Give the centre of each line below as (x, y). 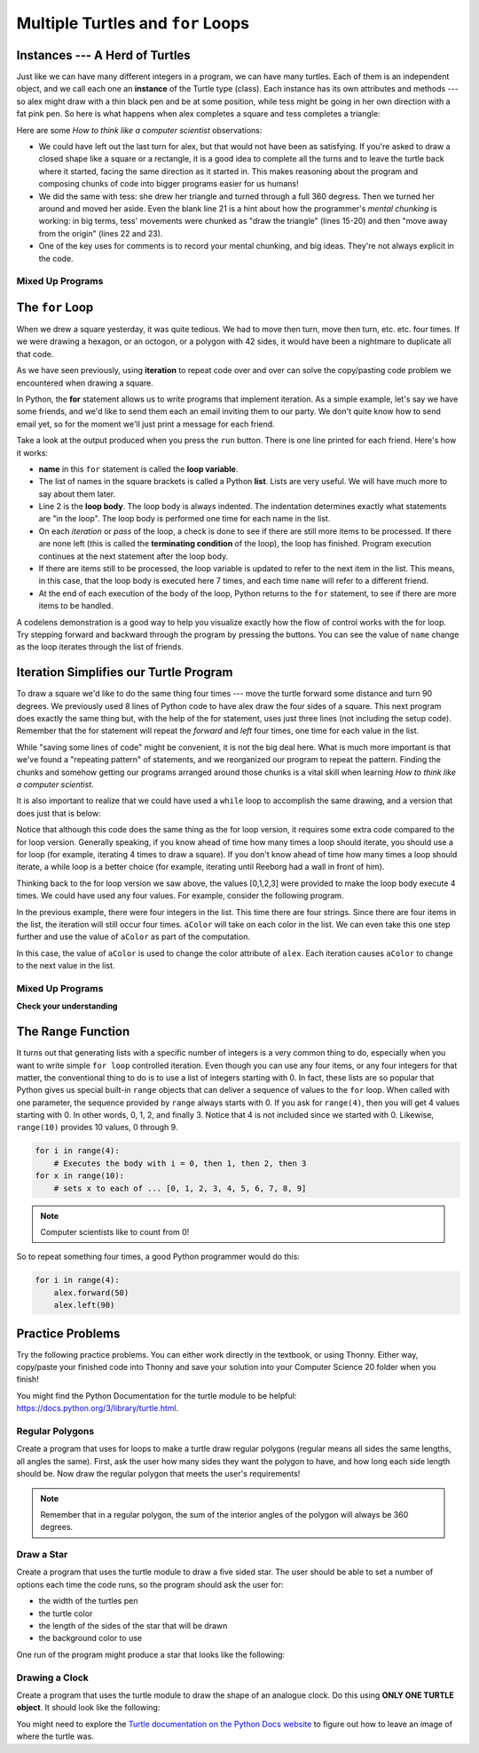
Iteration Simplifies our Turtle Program (125, 672)
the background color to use (90, 1638)
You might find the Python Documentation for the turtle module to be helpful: (157, 1396)
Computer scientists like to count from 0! (115, 1232)
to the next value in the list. (66, 966)
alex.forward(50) (91, 1292)
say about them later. (77, 494)
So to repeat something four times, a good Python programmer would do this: (158, 1256)
